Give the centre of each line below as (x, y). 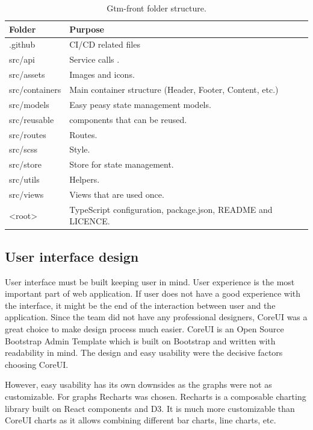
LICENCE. (90, 221)
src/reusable (32, 119)
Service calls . (95, 59)
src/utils (24, 179)
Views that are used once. (117, 194)
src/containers (35, 89)
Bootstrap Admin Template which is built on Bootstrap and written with (140, 340)
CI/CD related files (105, 44)
